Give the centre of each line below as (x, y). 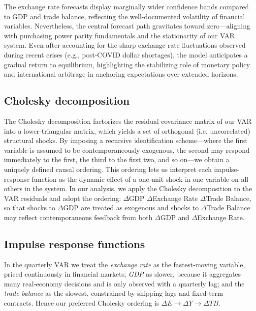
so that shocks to (30, 208)
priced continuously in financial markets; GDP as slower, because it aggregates (123, 274)
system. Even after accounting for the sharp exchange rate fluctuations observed (125, 45)
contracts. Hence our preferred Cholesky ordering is (82, 303)
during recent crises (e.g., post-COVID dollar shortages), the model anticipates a (126, 54)
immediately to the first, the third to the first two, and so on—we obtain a (117, 159)
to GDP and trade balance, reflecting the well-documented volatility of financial (125, 16)
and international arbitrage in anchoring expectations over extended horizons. (121, 74)
